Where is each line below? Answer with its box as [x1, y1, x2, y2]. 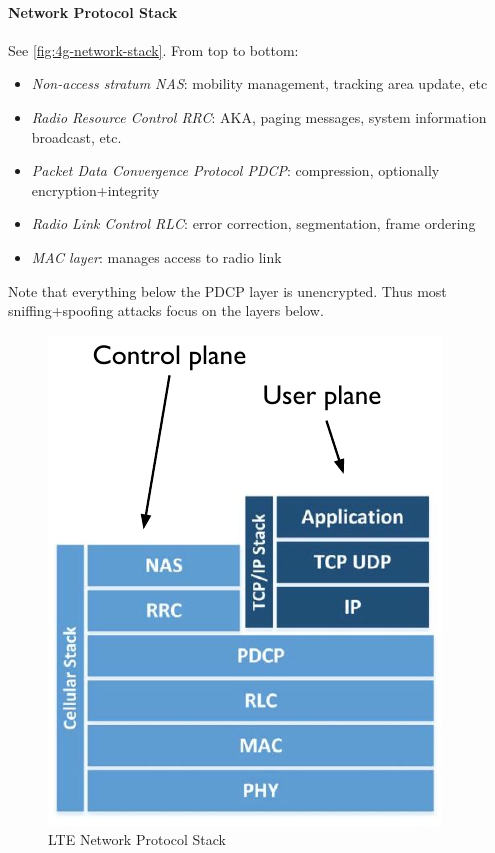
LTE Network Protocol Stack [48, 829, 226, 850]
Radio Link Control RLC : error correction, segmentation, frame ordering [31, 213, 476, 234]
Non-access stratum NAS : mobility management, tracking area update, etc [31, 73, 488, 94]
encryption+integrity [31, 179, 160, 200]
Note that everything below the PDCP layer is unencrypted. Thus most [8, 280, 447, 301]
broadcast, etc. [31, 126, 122, 147]
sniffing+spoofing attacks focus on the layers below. [8, 300, 324, 321]
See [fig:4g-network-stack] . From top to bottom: [8, 39, 299, 60]
